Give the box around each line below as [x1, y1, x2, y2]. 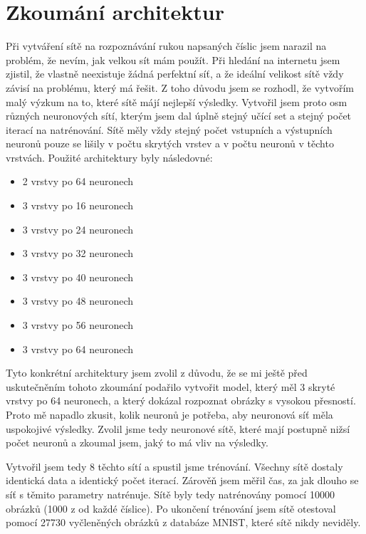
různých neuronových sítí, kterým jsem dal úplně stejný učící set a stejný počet [6, 108, 352, 123]
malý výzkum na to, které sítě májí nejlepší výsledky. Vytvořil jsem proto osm [6, 94, 347, 109]
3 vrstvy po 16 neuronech [22, 198, 134, 213]
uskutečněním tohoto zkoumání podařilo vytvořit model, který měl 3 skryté [6, 379, 335, 394]
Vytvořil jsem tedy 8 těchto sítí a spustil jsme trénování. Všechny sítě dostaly [6, 459, 343, 473]
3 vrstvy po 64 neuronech [22, 341, 134, 356]
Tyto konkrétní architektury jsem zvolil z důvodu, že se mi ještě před [6, 365, 308, 380]
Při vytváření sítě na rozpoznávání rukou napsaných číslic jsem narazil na [6, 38, 327, 53]
